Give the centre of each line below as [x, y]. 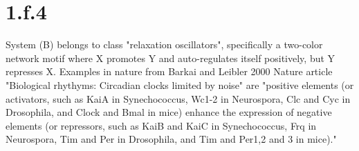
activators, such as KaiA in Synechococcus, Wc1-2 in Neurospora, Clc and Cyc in [178, 98]
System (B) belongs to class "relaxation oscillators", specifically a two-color [164, 44]
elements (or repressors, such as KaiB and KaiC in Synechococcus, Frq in [161, 125]
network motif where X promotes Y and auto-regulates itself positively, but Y [171, 58]
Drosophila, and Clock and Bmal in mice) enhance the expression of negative [169, 112]
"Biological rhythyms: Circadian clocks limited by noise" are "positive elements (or [180, 84]
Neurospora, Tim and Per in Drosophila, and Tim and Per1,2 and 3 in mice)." [171, 139]
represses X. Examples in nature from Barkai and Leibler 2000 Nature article [169, 71]
